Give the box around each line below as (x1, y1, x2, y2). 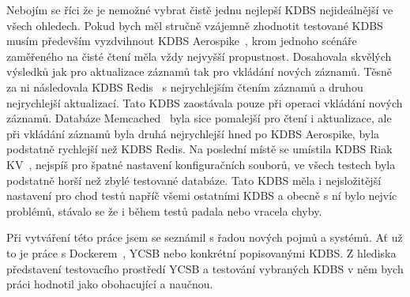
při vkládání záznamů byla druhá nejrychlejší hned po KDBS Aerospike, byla (6, 125, 380, 141)
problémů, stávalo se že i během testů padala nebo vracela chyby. (6, 202, 322, 219)
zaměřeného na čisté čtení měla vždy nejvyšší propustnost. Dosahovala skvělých (6, 47, 392, 64)
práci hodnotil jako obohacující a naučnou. (6, 276, 213, 292)
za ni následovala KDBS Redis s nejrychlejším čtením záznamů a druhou (6, 78, 363, 95)
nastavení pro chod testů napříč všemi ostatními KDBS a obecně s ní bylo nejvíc (6, 187, 397, 204)
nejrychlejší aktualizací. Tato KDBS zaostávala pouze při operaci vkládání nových (6, 94, 403, 111)
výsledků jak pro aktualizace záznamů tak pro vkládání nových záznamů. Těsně (6, 63, 392, 80)
